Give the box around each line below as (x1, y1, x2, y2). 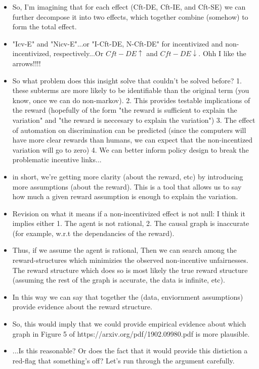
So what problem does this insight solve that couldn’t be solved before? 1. (12, 75, 242, 85)
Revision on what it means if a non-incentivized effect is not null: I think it (12, 208, 245, 218)
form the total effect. (12, 21, 77, 32)
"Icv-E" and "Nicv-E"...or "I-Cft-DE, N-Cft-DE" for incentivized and (12, 38, 223, 49)
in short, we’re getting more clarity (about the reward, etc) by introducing (12, 171, 243, 181)
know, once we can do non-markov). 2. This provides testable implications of (12, 95, 250, 105)
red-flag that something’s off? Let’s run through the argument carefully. (12, 355, 235, 365)
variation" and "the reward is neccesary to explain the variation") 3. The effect (12, 114, 255, 125)
